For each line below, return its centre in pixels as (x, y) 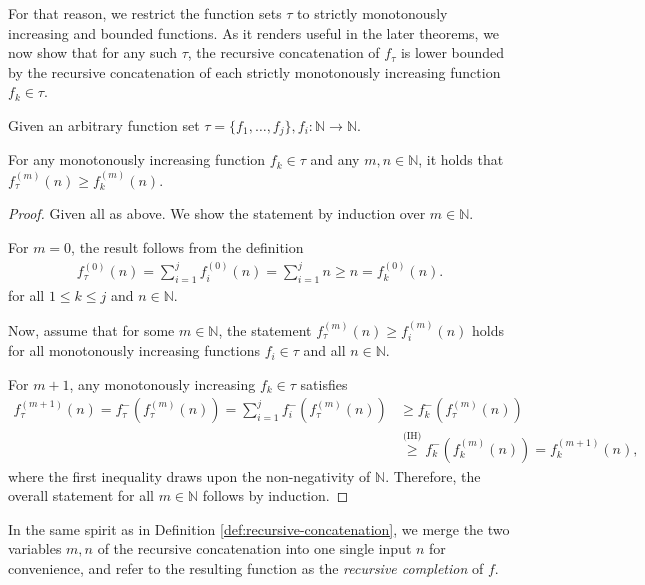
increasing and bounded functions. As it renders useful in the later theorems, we (254, 32)
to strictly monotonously (372, 13)
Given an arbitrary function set (104, 124)
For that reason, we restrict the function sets (145, 13)
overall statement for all (81, 495)
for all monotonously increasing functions (134, 350)
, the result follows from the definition (187, 247)
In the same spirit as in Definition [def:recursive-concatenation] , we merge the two (259, 528)
